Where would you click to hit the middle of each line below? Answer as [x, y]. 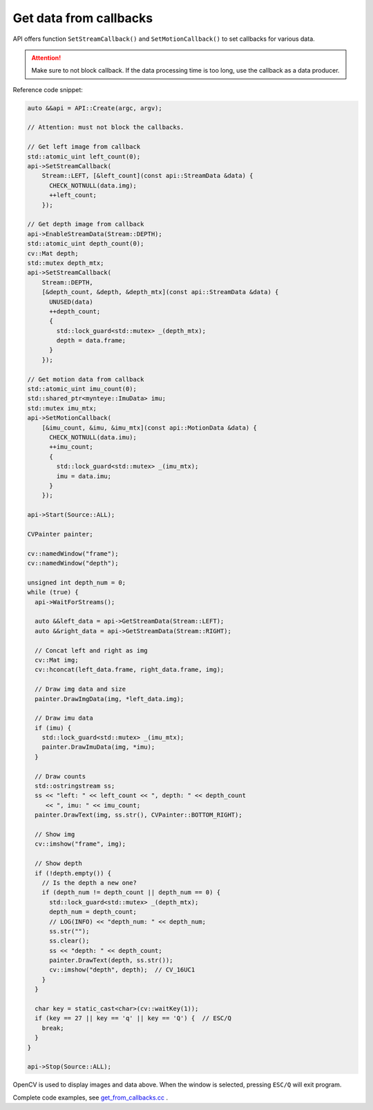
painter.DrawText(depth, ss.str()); [111, 961]
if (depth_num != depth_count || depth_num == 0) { [131, 892]
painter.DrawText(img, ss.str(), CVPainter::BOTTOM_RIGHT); [138, 815]
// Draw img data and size [80, 689]
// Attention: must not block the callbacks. [106, 127]
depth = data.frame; [91, 340]
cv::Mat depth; [53, 253]
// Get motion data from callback [86, 379]
